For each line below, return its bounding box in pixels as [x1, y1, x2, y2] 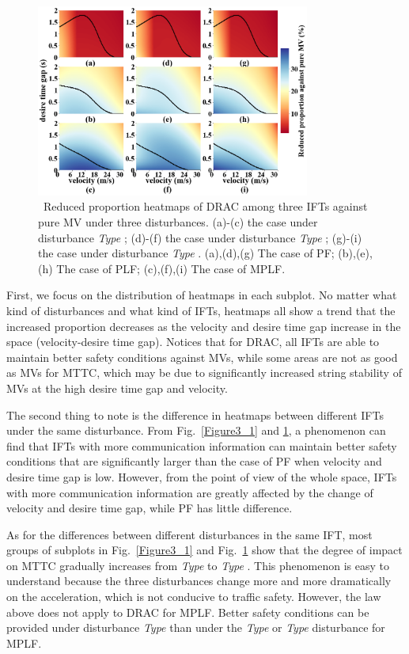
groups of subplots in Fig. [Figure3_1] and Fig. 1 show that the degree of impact [6, 542, 403, 558]
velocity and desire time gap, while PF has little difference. [6, 500, 293, 516]
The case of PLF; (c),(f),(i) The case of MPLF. [56, 260, 286, 276]
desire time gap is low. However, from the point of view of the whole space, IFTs [6, 468, 397, 485]
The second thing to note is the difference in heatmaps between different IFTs [6, 406, 384, 423]
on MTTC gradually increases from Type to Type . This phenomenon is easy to [6, 557, 389, 573]
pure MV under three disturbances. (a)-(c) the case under [38, 214, 318, 230]
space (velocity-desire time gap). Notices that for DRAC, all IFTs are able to [6, 333, 380, 350]
